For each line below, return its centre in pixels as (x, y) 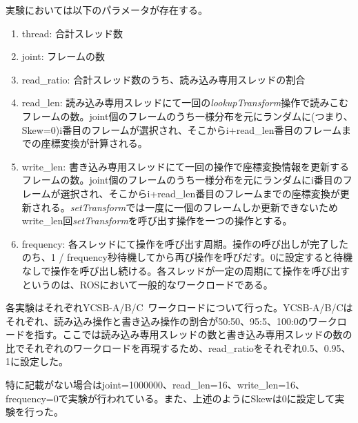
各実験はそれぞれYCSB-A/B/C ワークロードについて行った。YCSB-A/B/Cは (179, 307)
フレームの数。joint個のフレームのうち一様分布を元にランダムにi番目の (182, 180)
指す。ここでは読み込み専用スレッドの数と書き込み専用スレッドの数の (193, 334)
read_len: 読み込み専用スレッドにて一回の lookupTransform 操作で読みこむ (185, 102)
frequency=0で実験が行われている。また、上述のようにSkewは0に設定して (170, 398)
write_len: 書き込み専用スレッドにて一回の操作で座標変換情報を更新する (185, 166)
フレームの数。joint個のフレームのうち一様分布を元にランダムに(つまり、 (187, 116)
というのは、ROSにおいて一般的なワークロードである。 (147, 284)
